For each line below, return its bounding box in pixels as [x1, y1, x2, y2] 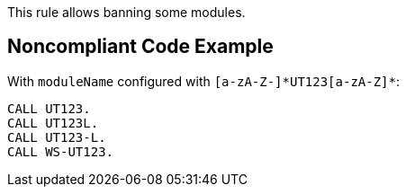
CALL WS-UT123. [7, 144, 114, 159]
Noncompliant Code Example [7, 35, 274, 58]
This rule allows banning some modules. [7, 4, 246, 20]
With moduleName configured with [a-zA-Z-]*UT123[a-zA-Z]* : [7, 73, 401, 89]
